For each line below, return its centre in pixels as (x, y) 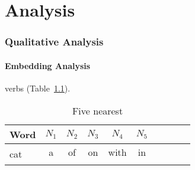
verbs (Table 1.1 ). (38, 88)
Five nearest (97, 110)
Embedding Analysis (48, 65)
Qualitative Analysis (54, 42)
